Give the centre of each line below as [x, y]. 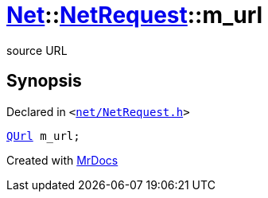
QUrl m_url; [43, 136]
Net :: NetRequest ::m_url [135, 15]
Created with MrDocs [62, 160]
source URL [37, 50]
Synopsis [44, 81]
